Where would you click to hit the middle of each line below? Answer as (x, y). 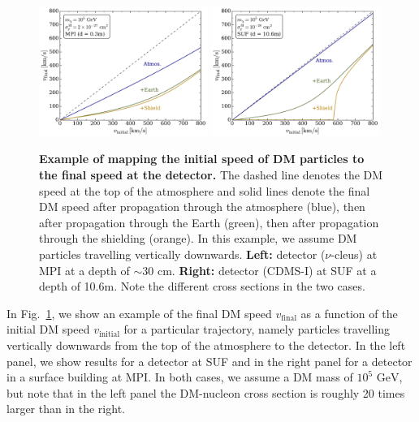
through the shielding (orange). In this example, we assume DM (198, 238)
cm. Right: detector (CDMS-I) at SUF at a (267, 270)
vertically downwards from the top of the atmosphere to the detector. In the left (206, 344)
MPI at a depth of (84, 270)
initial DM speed (48, 329)
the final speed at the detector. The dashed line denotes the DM (211, 175)
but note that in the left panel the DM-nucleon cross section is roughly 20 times (206, 392)
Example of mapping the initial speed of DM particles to (202, 159)
